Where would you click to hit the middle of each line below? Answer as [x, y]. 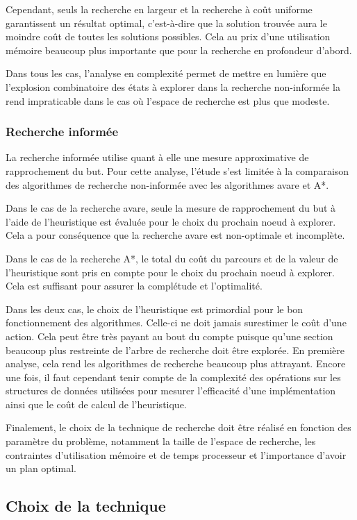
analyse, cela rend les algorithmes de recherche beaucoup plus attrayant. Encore [176, 363]
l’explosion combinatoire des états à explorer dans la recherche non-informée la [173, 86]
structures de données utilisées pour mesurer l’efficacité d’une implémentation [171, 391]
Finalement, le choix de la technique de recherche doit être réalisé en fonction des [178, 427]
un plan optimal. [41, 468]
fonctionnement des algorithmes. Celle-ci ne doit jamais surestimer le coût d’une [176, 322]
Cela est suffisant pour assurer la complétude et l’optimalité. [134, 286]
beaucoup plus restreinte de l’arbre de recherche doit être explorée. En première [175, 350]
